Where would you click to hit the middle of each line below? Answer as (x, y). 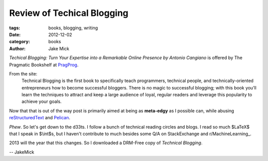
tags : (15, 28)
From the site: (23, 74)
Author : (17, 48)
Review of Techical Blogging (69, 13)
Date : (15, 34)
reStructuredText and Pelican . (40, 118)
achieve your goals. (42, 101)
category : (20, 42)
